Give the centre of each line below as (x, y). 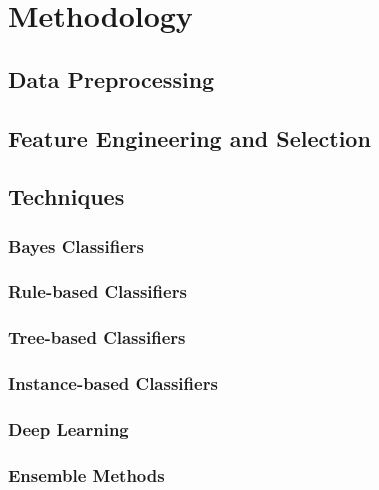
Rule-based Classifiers (97, 291)
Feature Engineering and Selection (189, 137)
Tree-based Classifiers (97, 337)
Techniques (66, 196)
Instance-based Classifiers (113, 383)
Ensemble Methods (86, 474)
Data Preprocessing (111, 78)
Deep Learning (68, 429)
